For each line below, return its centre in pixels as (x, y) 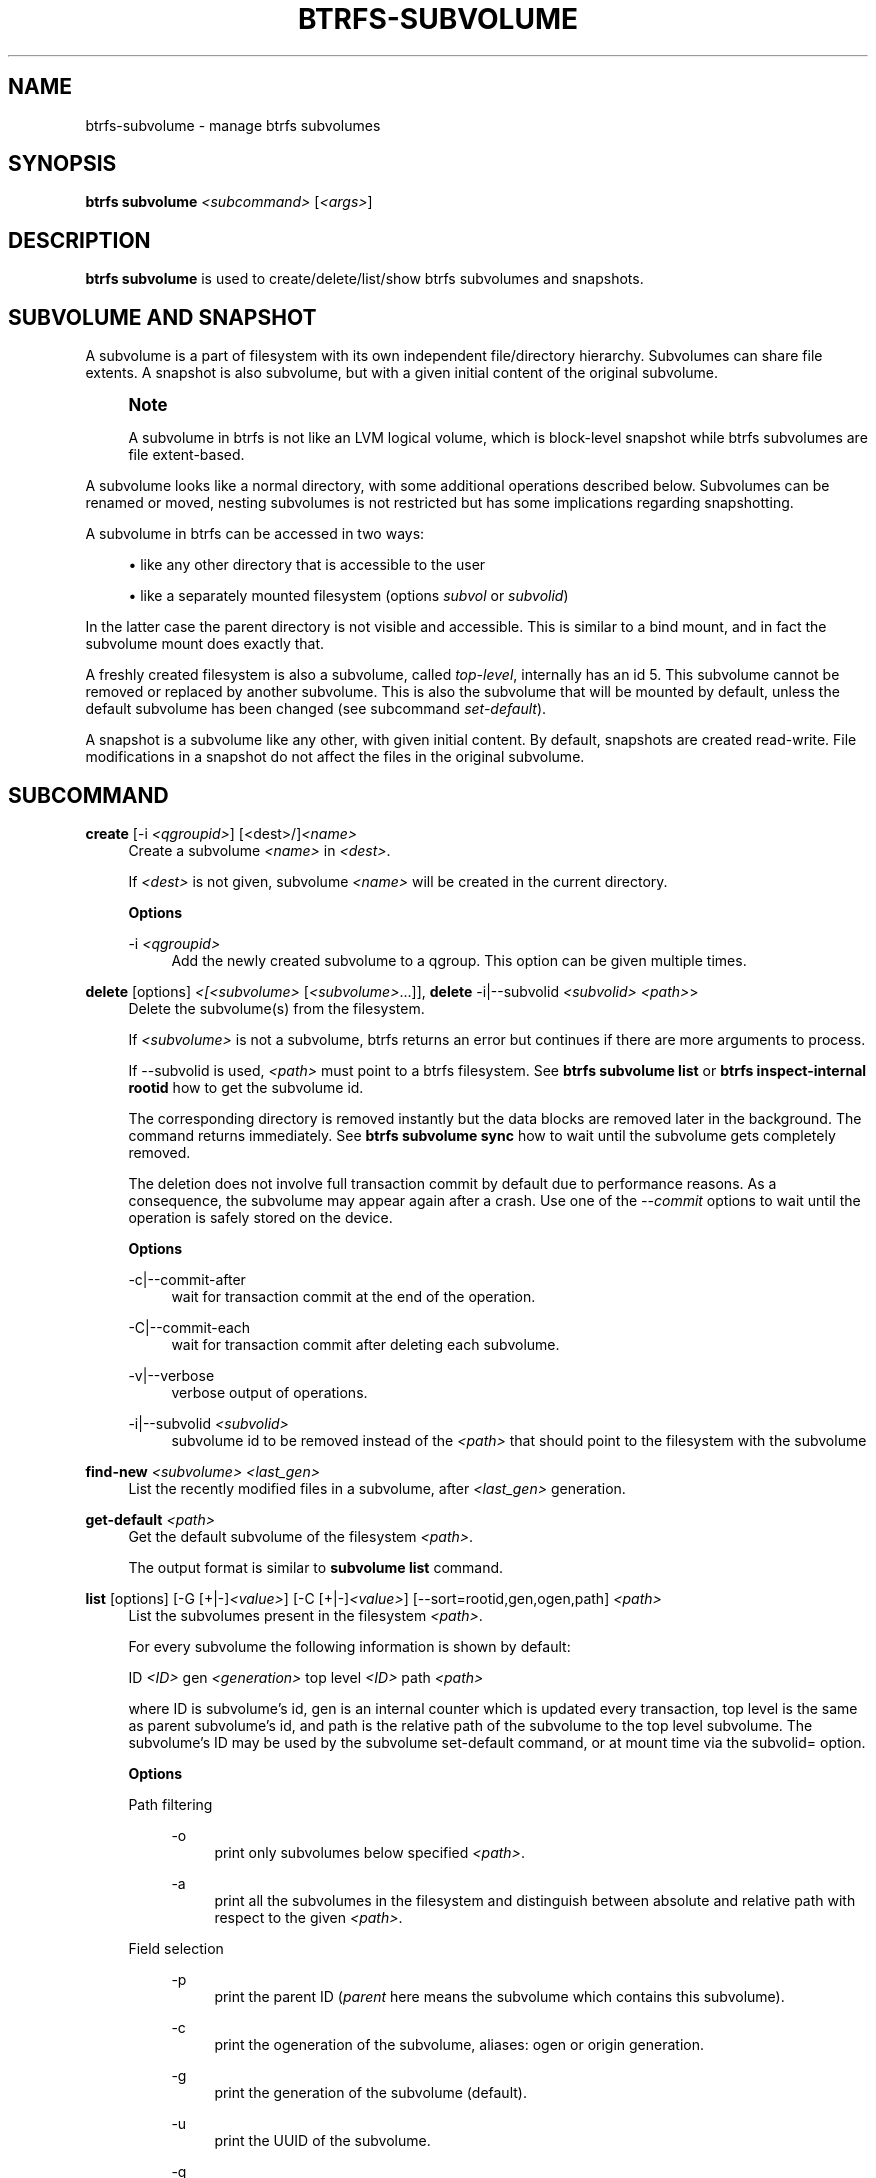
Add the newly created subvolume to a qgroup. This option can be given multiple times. (459, 960)
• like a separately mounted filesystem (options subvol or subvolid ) (348, 596)
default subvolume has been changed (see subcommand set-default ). (316, 709)
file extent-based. (186, 455)
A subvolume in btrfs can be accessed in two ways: (255, 534)
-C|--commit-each (189, 1327)
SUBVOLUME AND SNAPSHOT (162, 317)
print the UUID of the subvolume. (322, 2140)
